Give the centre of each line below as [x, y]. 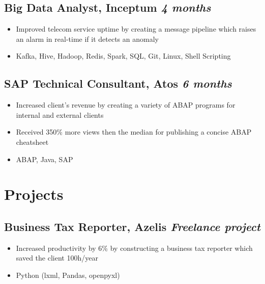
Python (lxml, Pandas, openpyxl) [68, 275]
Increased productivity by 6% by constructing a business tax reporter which [134, 248]
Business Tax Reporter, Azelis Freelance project [132, 226]
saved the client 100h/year [57, 258]
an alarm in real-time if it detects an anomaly [87, 38]
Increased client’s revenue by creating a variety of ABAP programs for [126, 105]
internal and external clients [60, 114]
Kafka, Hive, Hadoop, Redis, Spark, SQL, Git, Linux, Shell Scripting [123, 56]
